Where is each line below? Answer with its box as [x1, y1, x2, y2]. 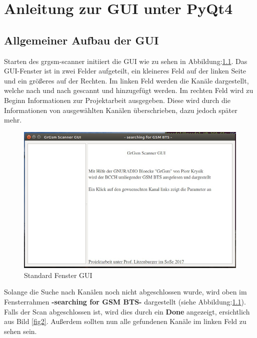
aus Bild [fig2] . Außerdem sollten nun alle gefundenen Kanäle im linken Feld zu [4, 316, 246, 326]
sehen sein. [4, 325, 37, 336]
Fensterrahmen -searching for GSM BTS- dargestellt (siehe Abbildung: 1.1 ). [4, 296, 246, 306]
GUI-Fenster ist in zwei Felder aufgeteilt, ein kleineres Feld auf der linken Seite [4, 65, 246, 76]
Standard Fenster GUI [24, 269, 92, 280]
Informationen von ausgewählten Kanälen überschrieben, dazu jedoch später [4, 104, 237, 115]
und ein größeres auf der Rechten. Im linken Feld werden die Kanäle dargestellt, [4, 75, 249, 85]
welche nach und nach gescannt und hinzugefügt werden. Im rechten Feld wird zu [4, 85, 253, 95]
